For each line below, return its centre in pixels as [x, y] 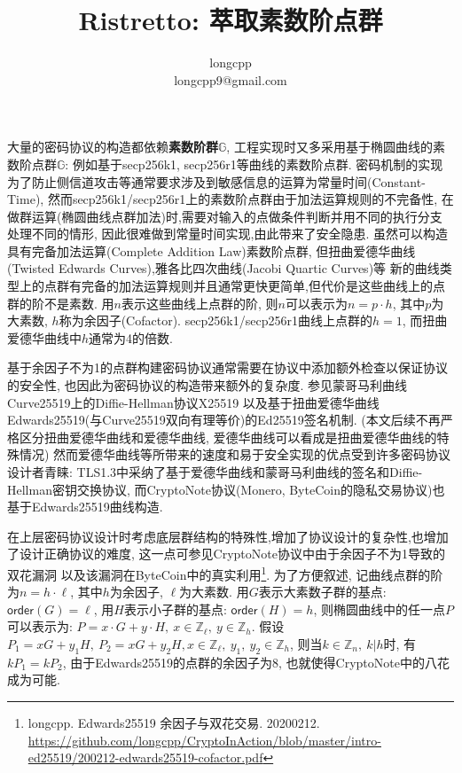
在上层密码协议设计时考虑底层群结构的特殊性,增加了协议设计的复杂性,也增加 [228, 536]
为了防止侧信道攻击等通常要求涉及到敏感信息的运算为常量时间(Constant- [216, 181]
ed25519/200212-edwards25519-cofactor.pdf [145, 757]
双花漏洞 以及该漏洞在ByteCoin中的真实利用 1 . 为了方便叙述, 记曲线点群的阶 [225, 573]
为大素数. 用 [214, 592]
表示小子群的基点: [175, 609]
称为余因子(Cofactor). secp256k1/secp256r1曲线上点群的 [215, 320]
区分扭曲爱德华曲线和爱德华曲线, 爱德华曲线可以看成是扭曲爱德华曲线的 [228, 437]
